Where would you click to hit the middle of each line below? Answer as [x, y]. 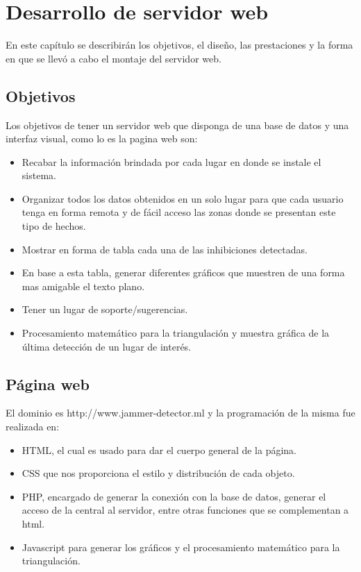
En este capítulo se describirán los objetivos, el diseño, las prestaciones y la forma [179, 45]
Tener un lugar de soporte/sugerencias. [105, 309]
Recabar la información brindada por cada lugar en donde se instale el [171, 161]
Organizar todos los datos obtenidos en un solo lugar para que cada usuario [183, 198]
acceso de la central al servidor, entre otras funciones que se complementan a [185, 510]
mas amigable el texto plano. [83, 286]
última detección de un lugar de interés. [107, 346]
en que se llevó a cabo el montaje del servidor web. [114, 58]
